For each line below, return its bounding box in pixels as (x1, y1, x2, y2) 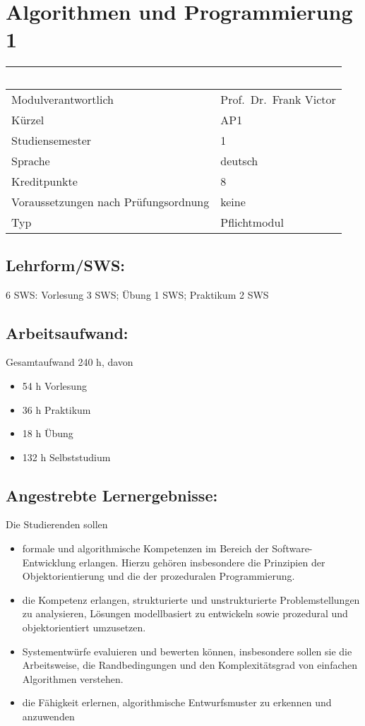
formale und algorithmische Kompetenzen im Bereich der (22, 541, 269, 556)
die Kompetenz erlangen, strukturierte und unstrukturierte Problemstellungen (22, 592, 360, 607)
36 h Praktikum (22, 402, 91, 417)
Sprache (11, 153, 50, 169)
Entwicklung (22, 554, 76, 569)
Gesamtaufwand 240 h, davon (6, 355, 133, 369)
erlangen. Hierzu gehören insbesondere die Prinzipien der (79, 554, 325, 569)
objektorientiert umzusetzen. (22, 620, 146, 635)
